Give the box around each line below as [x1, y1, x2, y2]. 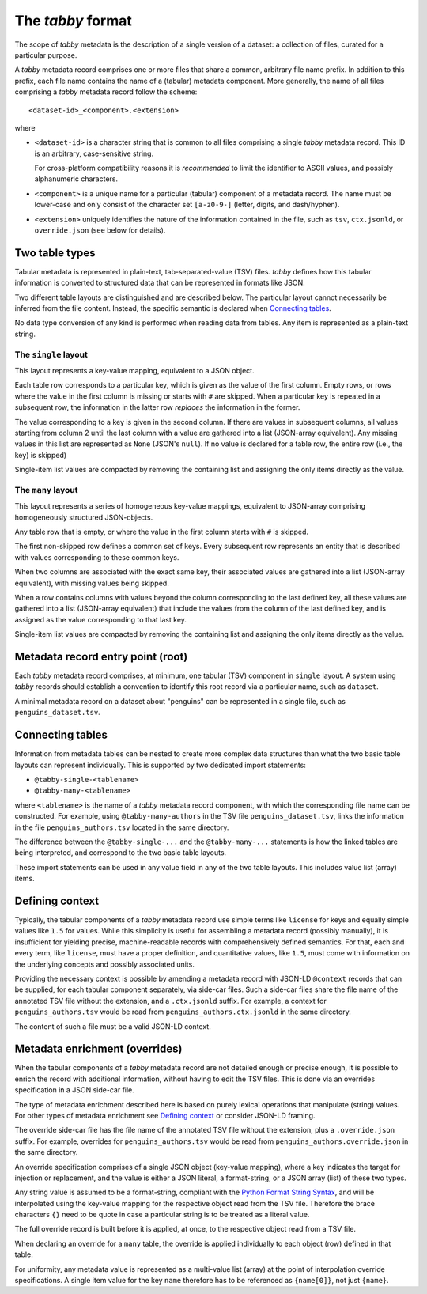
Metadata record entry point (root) [14, 650, 188, 664]
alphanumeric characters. [34, 174, 119, 184]
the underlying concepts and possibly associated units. [14, 959, 195, 969]
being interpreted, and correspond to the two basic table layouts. [14, 848, 227, 857]
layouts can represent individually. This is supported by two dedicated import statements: [14, 760, 306, 770]
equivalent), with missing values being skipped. [14, 578, 169, 588]
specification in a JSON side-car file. [14, 1085, 134, 1095]
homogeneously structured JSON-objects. [14, 513, 153, 522]
